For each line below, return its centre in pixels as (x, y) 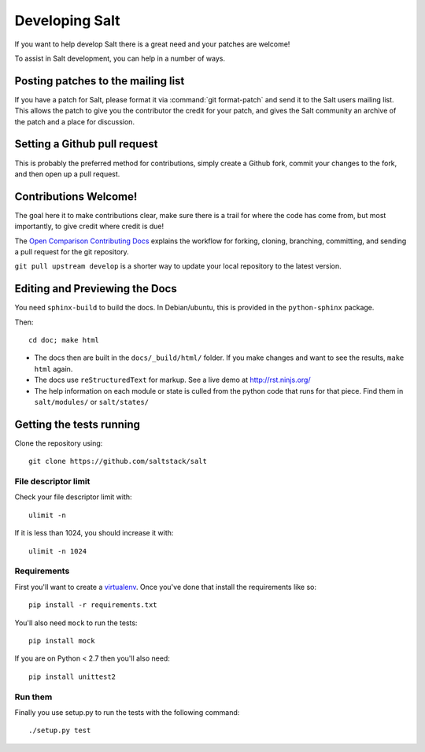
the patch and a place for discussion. (75, 121)
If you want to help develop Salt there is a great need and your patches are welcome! (152, 44)
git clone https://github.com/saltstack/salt (118, 461)
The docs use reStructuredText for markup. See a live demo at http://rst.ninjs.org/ (172, 380)
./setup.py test (60, 731)
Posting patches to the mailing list (100, 81)
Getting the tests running (78, 424)
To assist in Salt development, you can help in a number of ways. (120, 58)
